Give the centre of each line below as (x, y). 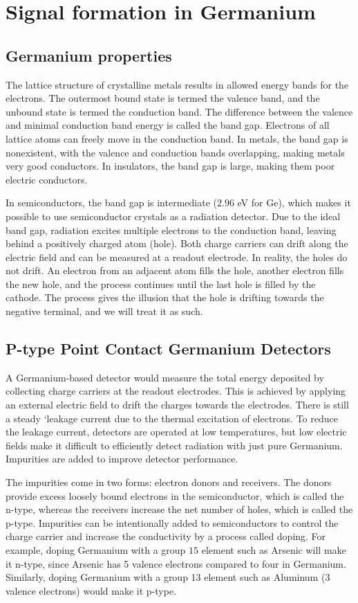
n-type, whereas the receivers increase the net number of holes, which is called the (179, 509)
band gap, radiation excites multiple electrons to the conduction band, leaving (171, 229)
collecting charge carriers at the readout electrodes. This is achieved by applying (176, 391)
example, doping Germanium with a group (96, 550)
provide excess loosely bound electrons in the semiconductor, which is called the (175, 495)
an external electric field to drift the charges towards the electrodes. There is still (177, 405)
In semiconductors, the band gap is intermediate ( (111, 202)
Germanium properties (89, 55)
